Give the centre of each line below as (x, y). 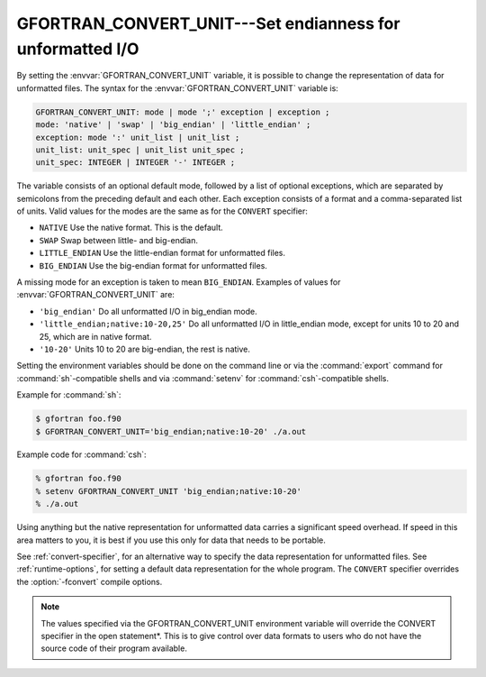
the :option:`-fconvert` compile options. (90, 581)
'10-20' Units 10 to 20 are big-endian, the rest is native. (145, 349)
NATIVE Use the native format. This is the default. (131, 228)
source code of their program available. (114, 648)
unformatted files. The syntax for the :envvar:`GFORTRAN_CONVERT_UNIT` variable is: (178, 88)
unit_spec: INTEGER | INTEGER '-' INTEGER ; (135, 163)
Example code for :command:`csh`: (82, 454)
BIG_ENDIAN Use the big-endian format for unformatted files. (153, 265)
